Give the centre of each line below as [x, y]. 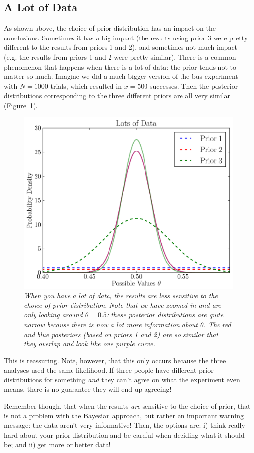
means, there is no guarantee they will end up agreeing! [88, 389]
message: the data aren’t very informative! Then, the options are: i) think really [125, 425]
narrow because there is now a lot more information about [111, 324]
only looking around [53, 315]
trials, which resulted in [86, 86]
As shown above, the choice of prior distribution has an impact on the [110, 28]
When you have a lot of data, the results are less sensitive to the [121, 295]
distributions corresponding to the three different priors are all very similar [117, 95]
